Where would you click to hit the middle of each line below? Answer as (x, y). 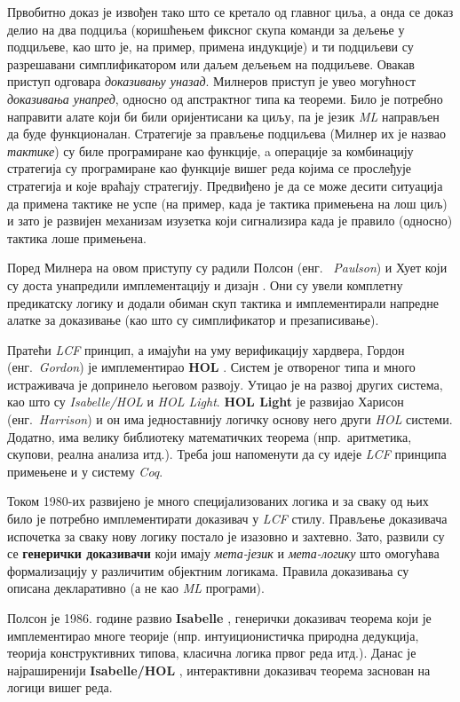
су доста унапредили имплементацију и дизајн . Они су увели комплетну (205, 284)
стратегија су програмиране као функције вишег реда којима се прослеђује (210, 168)
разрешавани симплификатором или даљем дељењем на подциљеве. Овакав (211, 63)
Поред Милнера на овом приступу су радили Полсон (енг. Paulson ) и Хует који (227, 268)
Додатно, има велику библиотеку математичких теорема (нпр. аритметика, (210, 436)
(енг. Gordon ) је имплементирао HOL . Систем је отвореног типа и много (211, 367)
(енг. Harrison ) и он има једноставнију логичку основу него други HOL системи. (230, 419)
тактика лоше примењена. (77, 237)
